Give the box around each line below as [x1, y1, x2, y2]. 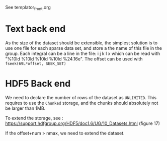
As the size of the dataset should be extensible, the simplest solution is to [5, 40, 157, 46]
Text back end [5, 23, 66, 34]
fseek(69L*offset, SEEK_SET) [5, 61, 66, 66]
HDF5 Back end [5, 78, 71, 89]
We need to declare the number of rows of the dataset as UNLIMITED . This [5, 94, 157, 100]
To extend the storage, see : [5, 115, 64, 121]
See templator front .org [5, 5, 51, 12]
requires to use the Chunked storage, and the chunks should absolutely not [5, 100, 158, 106]
